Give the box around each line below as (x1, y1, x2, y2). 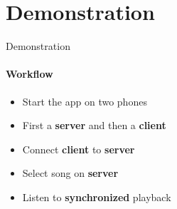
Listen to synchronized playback (22, 189, 171, 204)
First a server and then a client (22, 118, 166, 133)
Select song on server (22, 165, 119, 180)
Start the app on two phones (22, 93, 147, 108)
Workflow (6, 66, 53, 81)
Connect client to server (22, 141, 135, 156)
